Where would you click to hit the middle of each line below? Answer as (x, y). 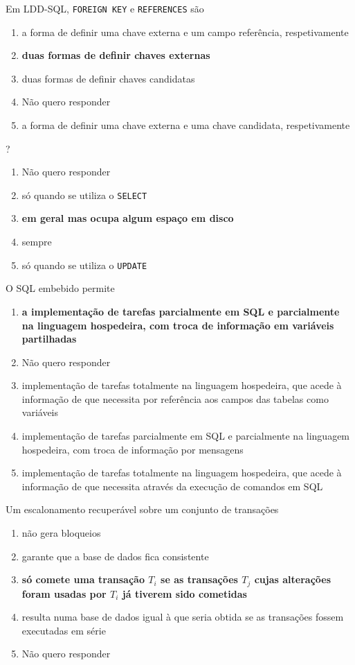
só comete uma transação (83, 579)
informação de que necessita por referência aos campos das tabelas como (175, 398)
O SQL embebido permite (60, 288)
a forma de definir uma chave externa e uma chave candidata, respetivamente (186, 125)
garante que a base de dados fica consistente (115, 556)
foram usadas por (64, 593)
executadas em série (64, 630)
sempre (37, 242)
